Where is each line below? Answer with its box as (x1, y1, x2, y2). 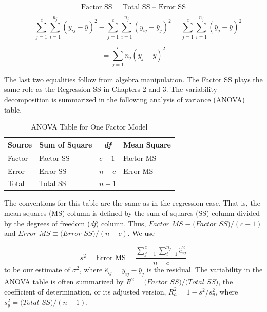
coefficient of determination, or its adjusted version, (4, 286, 166, 297)
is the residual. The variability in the (146, 264, 263, 275)
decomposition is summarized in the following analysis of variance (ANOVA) (4, 94, 245, 105)
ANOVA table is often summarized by (4, 276, 124, 287)
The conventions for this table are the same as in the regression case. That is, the (4, 197, 260, 208)
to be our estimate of (4, 264, 70, 275)
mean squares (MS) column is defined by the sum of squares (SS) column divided (4, 208, 260, 218)
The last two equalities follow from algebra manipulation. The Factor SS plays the (4, 74, 263, 84)
